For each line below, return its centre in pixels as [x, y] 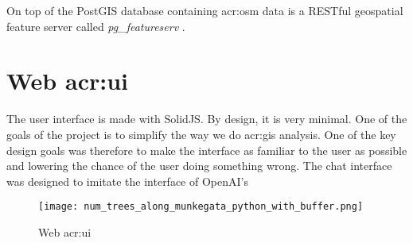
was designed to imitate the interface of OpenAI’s [127, 181]
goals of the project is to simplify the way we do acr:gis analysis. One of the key [201, 134]
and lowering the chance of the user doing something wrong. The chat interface [199, 166]
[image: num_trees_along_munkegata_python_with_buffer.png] [201, 207]
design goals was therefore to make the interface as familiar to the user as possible [207, 150]
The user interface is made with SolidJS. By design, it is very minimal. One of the [207, 119]
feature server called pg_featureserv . [96, 26]
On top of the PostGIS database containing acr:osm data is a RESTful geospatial [205, 10]
